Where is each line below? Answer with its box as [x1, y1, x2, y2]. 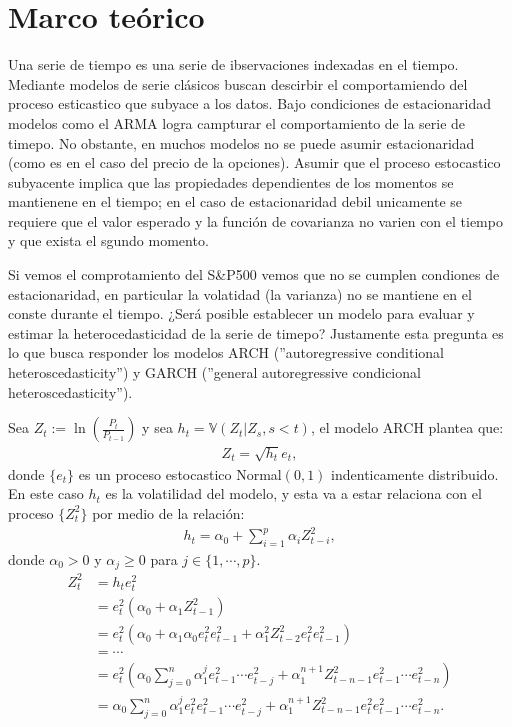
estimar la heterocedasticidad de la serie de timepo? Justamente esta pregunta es [8, 322, 504, 343]
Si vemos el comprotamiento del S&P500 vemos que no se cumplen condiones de [8, 264, 500, 285]
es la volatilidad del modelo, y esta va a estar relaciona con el [105, 483, 482, 504]
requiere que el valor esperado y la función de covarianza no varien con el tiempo [8, 210, 503, 231]
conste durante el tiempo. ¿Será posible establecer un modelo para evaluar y [8, 303, 475, 324]
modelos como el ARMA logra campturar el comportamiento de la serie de [8, 112, 466, 133]
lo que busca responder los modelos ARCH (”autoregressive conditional [8, 342, 444, 363]
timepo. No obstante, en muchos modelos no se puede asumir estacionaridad [8, 132, 475, 153]
